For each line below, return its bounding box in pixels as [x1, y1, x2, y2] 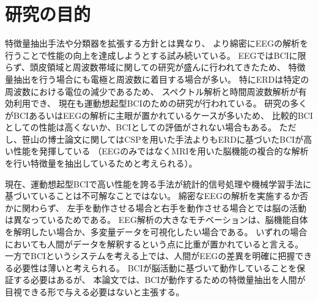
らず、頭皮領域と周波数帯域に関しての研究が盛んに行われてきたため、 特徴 [5, 61, 306, 74]
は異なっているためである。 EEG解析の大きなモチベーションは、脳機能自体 [5, 213, 308, 226]
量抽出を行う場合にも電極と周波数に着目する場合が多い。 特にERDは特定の [5, 72, 309, 85]
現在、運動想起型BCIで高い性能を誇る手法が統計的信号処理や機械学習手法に [5, 177, 312, 190]
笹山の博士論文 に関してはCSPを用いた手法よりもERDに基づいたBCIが [21, 132, 304, 145]
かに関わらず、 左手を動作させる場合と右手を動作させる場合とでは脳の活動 [5, 201, 306, 214]
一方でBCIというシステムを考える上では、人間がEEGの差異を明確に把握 [5, 249, 295, 262]
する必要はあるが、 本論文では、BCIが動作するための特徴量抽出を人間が [13, 273, 306, 286]
